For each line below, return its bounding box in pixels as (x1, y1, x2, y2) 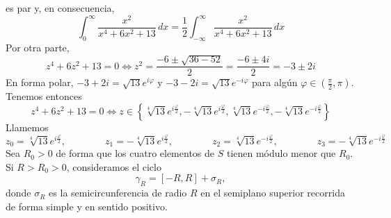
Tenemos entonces (6, 89, 82, 103)
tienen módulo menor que (226, 146, 336, 160)
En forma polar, (6, 75, 74, 90)
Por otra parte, (6, 40, 70, 54)
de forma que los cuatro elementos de (56, 146, 215, 160)
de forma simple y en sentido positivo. (6, 199, 168, 213)
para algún (252, 75, 298, 90)
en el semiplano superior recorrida (200, 185, 345, 200)
